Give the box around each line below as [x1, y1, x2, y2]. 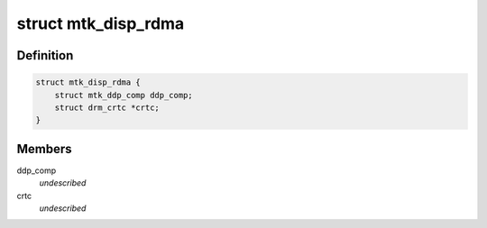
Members [16, 141, 72, 157]
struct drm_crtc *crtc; [54, 102, 160, 113]
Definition [16, 48, 74, 63]
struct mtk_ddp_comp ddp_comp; [54, 90, 193, 100]
